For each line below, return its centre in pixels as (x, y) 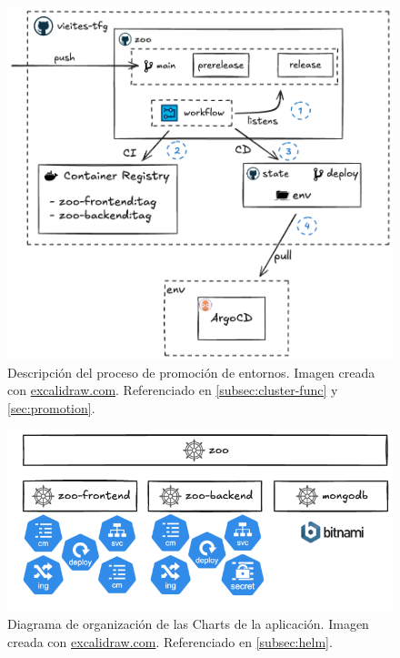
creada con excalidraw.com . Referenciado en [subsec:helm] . (170, 641)
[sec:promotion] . (51, 407)
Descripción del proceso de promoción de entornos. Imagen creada (191, 372)
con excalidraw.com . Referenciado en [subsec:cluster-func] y (173, 390)
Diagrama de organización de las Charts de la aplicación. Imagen (188, 624)
